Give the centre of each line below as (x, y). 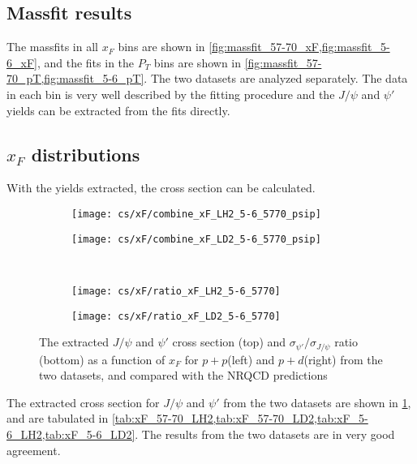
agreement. (34, 450)
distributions (86, 154)
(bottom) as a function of (102, 359)
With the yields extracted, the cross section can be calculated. (161, 188)
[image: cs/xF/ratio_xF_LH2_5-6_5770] (176, 291)
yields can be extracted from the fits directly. (118, 110)
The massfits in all (52, 47)
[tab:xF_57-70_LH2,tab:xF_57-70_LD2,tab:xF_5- (240, 418)
